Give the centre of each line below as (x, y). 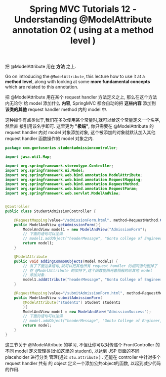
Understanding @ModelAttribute (83, 20)
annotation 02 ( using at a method (83, 30)
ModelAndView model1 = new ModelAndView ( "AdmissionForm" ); (85, 229)
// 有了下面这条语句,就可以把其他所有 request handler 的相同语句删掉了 (90, 266)
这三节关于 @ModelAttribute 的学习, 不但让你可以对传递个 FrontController (80, 344)
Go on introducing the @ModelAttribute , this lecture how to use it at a (75, 76)
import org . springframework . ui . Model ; (45, 170)
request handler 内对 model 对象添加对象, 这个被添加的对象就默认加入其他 (80, 133)
